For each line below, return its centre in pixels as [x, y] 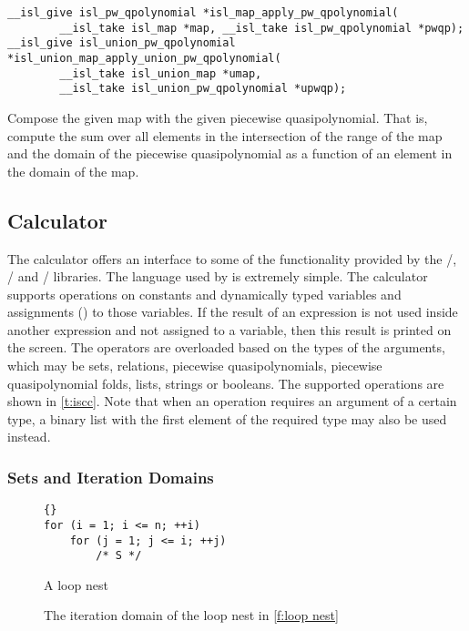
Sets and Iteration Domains [111, 477]
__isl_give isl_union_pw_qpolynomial [122, 43]
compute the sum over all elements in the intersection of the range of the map [225, 135]
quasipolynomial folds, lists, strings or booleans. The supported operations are [226, 383]
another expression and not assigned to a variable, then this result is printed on [229, 329]
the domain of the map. [73, 171]
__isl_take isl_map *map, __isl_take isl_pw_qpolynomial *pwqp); [262, 28]
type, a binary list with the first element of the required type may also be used [227, 418]
